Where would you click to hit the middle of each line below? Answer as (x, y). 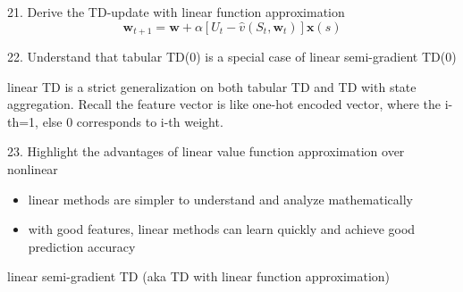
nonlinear (33, 169)
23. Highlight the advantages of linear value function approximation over (206, 151)
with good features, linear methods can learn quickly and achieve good (222, 229)
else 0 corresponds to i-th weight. (133, 121)
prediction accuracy (82, 246)
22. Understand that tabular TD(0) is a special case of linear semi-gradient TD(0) (232, 57)
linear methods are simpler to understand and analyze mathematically (220, 199)
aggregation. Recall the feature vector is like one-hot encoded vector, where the (224, 104)
